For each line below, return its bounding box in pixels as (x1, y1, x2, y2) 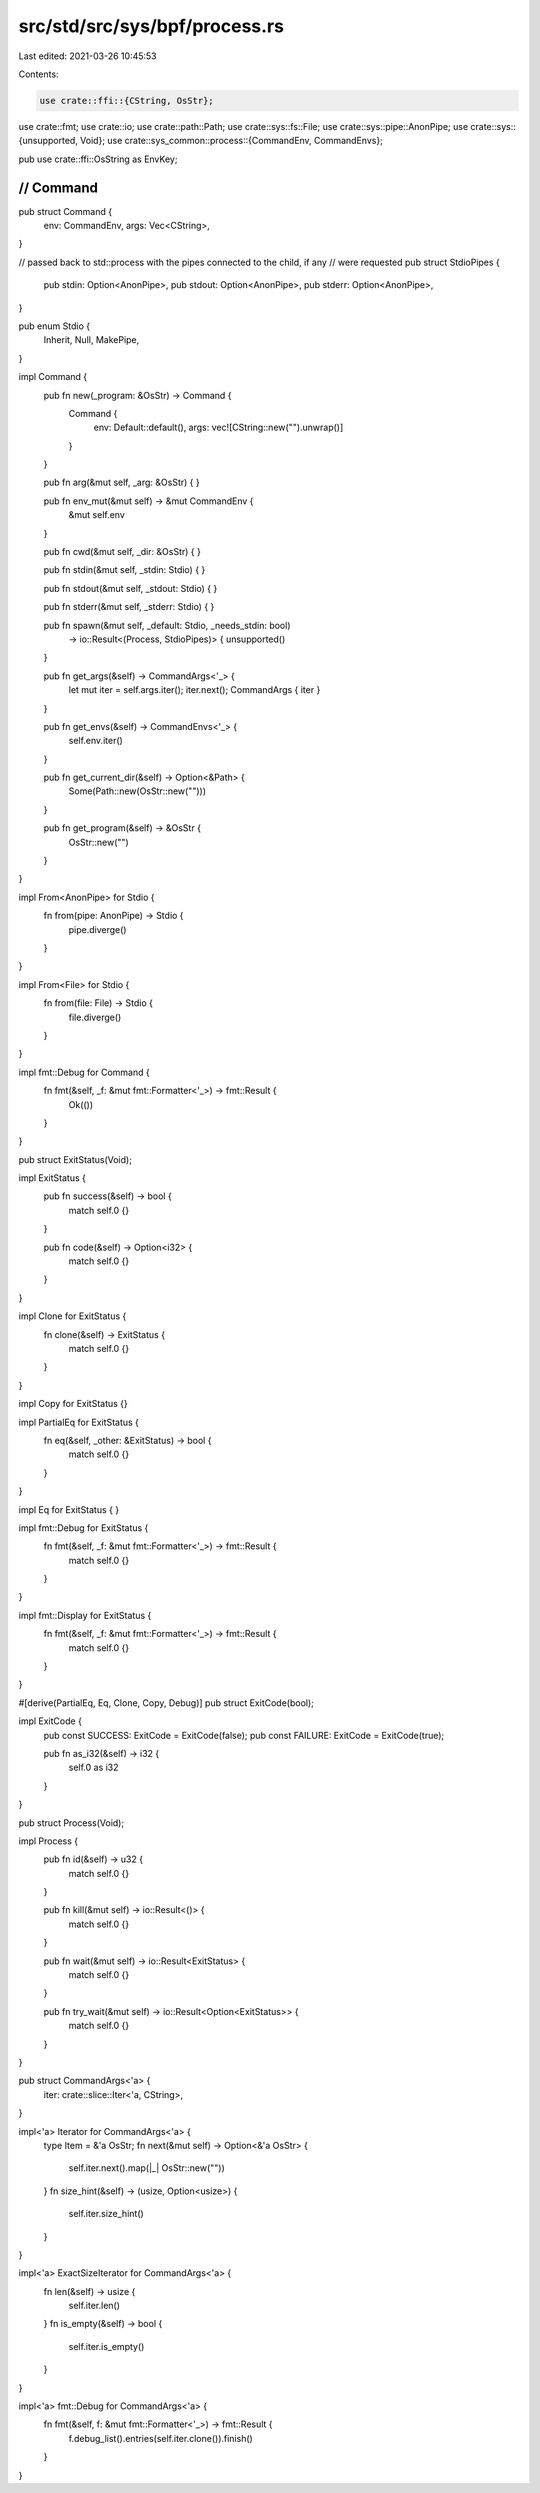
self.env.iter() (68, 735, 124, 747)
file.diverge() (68, 1011, 122, 1023)
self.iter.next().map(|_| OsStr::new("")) (68, 2162, 225, 2174)
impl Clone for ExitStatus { (18, 1310, 127, 1322)
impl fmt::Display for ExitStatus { (18, 1609, 152, 1621)
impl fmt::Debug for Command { (18, 1066, 150, 1078)
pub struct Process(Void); (18, 1816, 125, 1829)
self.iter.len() (68, 2300, 120, 2312)
